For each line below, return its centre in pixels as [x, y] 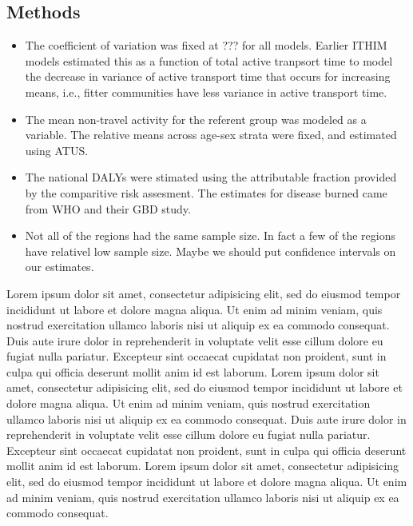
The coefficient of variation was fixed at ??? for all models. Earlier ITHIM [206, 45]
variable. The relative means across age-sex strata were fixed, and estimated [211, 135]
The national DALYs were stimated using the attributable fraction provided [211, 177]
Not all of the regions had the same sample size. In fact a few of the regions [210, 235]
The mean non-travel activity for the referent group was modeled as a [196, 119]
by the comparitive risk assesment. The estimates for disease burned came [206, 192]
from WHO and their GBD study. [108, 208]
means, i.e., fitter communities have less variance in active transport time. [206, 92]
